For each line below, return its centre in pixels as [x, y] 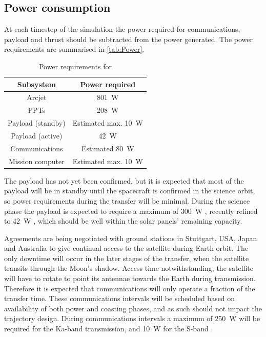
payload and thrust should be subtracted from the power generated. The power [129, 39]
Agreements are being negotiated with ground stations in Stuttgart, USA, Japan [131, 238]
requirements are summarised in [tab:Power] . [74, 49]
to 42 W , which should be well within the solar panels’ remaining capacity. [123, 221]
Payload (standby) [37, 123]
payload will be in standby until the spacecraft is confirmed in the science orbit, [130, 191]
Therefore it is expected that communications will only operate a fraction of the [130, 288]
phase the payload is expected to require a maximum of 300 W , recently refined [131, 211]
